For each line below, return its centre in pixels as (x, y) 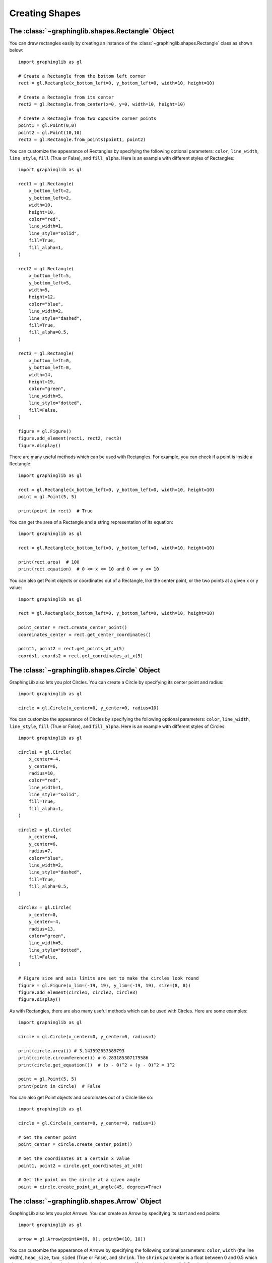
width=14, (41, 375)
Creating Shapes (45, 13)
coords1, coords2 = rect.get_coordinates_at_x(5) (81, 656)
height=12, (42, 297)
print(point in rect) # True (56, 511)
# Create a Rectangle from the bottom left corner (82, 76)
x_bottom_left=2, (50, 191)
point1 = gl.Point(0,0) (48, 126)
